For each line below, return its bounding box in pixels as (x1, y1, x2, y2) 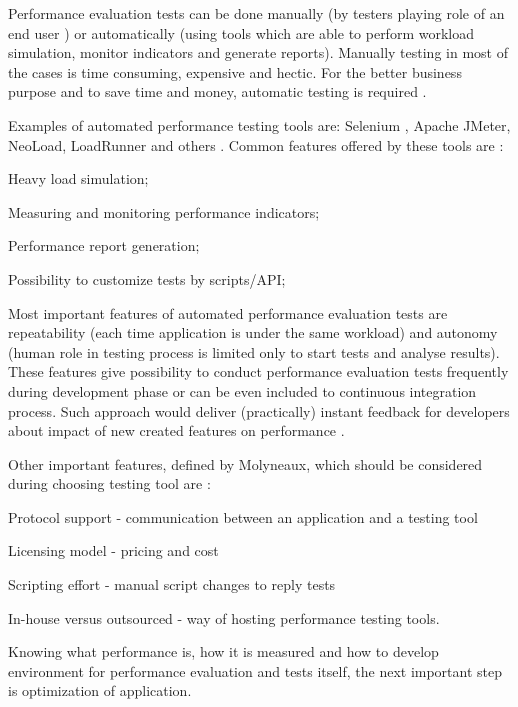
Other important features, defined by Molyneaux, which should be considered (8, 453, 483, 474)
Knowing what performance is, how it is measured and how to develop (8, 641, 439, 662)
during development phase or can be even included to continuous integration (8, 380, 477, 401)
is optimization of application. (8, 680, 192, 701)
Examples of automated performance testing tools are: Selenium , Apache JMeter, (8, 114, 511, 135)
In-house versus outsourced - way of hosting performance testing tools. (8, 607, 440, 628)
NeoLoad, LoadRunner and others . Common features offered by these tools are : (8, 134, 504, 155)
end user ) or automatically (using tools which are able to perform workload (8, 22, 474, 43)
